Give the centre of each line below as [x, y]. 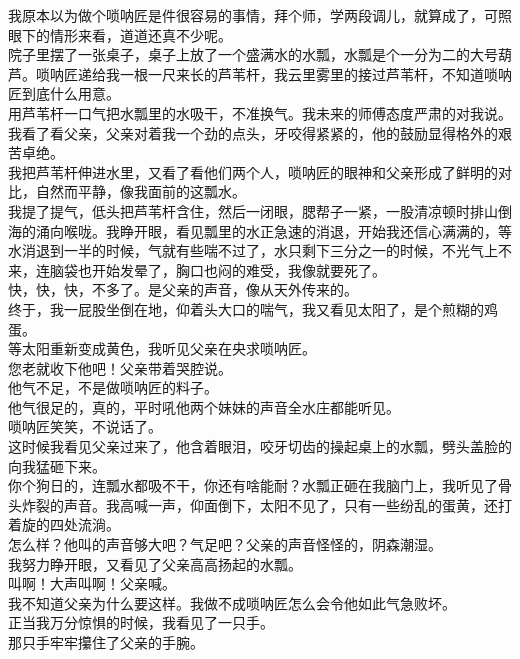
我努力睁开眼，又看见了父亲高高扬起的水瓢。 [155, 563]
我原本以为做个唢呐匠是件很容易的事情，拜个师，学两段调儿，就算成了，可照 [260, 15]
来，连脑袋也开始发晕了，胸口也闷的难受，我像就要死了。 [197, 269]
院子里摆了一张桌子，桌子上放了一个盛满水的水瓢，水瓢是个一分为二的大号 [253, 54]
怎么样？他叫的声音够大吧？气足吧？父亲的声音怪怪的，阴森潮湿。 [225, 544]
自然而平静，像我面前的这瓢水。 [140, 191]
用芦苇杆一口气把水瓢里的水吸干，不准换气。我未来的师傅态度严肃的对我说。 [260, 112]
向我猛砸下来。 [57, 465]
